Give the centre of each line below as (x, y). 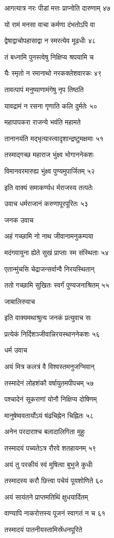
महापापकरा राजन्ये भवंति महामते (43, 122)
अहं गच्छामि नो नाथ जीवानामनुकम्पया (49, 236)
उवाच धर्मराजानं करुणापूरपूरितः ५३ (46, 204)
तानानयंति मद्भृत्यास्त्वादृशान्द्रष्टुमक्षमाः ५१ (54, 138)
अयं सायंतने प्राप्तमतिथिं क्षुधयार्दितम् (46, 497)
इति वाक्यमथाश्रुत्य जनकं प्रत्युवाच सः (48, 318)
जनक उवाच (19, 220)
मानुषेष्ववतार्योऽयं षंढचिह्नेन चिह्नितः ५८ (49, 415)
